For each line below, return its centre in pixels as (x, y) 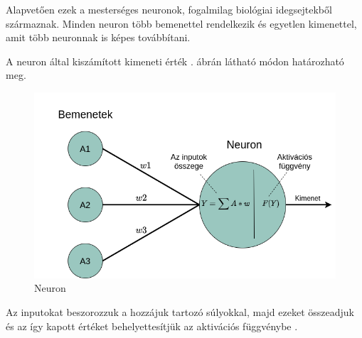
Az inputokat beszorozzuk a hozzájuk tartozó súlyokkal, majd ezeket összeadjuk (180, 311)
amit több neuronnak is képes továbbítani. (98, 37)
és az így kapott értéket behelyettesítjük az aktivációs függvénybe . (152, 326)
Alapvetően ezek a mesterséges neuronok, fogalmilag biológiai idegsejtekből (169, 9)
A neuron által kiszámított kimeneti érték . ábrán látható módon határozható (175, 61)
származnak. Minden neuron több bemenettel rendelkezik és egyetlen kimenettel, (181, 23)
